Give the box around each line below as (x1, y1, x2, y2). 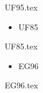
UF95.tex (5, 1, 38, 13)
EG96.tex (5, 79, 38, 91)
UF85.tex (5, 40, 38, 52)
